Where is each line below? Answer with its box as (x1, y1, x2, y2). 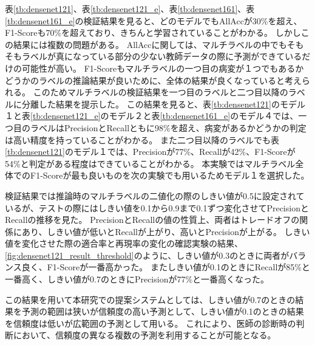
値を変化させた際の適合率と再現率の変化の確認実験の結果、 (5, 237, 243, 250)
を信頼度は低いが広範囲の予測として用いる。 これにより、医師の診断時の (5, 316, 296, 329)
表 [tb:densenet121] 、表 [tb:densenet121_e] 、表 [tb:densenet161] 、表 (5, 2, 255, 15)
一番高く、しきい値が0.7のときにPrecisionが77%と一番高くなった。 (5, 273, 269, 285)
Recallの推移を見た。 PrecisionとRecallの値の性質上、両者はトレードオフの (5, 213, 300, 226)
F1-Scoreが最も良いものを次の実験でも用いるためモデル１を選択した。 (30, 169, 310, 182)
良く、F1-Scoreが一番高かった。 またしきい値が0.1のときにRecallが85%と (21, 261, 310, 273)
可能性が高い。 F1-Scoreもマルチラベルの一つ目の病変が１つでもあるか (21, 61, 304, 74)
